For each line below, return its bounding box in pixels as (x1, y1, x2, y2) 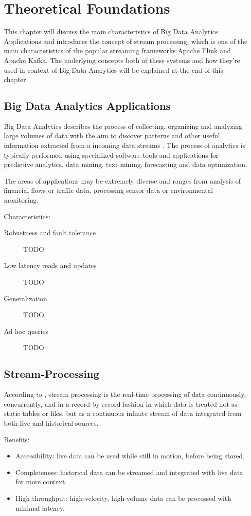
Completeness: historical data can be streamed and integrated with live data (15, 467, 243, 477)
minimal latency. (15, 502, 65, 513)
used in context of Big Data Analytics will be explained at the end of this (4, 64, 223, 75)
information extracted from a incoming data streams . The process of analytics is (4, 140, 246, 150)
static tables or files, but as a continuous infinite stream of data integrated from (4, 408, 242, 418)
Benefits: (4, 434, 30, 444)
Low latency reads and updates (4, 260, 97, 270)
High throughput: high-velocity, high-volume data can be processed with (15, 493, 232, 503)
